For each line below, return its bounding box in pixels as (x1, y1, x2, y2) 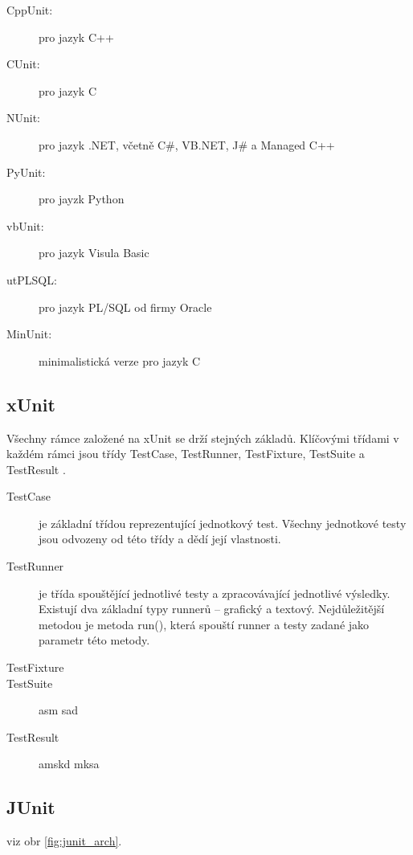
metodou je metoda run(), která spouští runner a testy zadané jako (39, 616, 370, 632)
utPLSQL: (6, 271, 57, 288)
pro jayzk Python (39, 190, 125, 207)
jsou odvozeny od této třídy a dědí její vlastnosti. (39, 530, 281, 547)
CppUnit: (6, 2, 53, 18)
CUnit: (6, 55, 40, 72)
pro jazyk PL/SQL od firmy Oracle (39, 298, 212, 315)
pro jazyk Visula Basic (39, 244, 149, 261)
